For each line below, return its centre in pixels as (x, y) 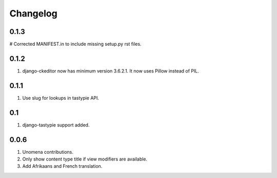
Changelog (33, 13)
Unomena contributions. (48, 152)
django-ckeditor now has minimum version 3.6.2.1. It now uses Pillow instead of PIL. (111, 71)
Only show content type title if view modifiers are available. (85, 159)
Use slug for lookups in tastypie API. (61, 98)
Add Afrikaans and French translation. (62, 166)
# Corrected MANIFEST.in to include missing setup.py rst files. (75, 44)
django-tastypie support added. (56, 125)
